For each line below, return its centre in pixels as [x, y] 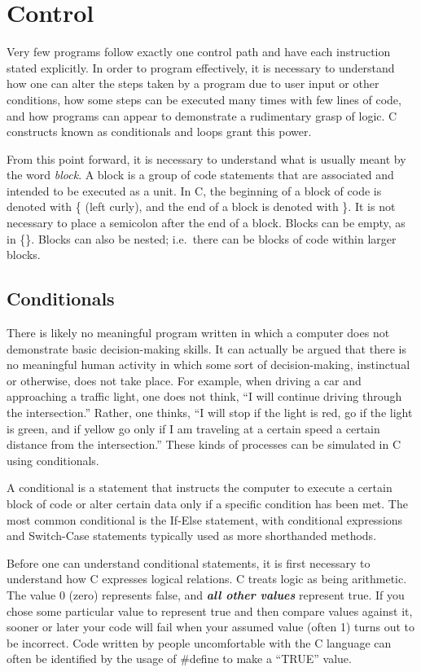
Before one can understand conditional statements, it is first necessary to [189, 562]
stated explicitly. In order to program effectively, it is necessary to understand [201, 67]
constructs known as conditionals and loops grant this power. [159, 132]
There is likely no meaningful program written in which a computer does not [198, 333]
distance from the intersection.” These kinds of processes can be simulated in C [204, 444]
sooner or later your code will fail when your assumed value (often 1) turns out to [211, 627]
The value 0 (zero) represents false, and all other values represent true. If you [206, 594]
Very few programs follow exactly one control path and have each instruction [199, 52]
